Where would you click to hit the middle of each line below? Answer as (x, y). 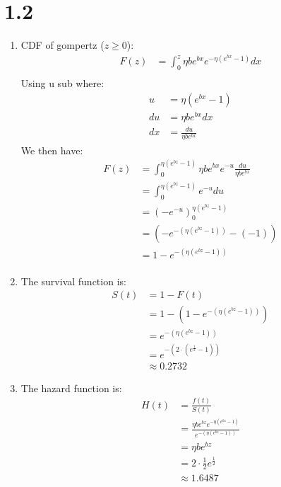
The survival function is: (73, 281)
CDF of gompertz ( (62, 45)
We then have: (52, 150)
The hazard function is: (71, 388)
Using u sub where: (62, 83)
